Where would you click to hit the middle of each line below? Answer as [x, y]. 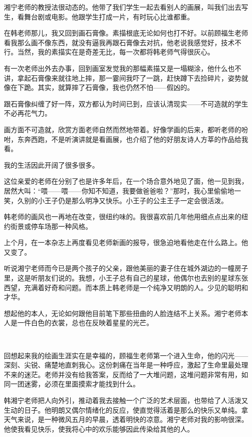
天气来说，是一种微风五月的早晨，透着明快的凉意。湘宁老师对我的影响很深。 [126, 419]
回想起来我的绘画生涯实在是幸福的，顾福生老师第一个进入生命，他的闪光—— [126, 355]
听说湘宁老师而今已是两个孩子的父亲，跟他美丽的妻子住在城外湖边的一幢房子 [126, 268]
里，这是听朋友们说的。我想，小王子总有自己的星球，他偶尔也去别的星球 [119, 278]
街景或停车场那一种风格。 [51, 226]
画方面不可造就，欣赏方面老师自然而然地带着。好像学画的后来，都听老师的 [123, 129]
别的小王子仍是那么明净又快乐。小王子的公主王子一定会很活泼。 [126, 200]
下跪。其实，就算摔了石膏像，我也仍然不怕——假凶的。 [105, 87]
